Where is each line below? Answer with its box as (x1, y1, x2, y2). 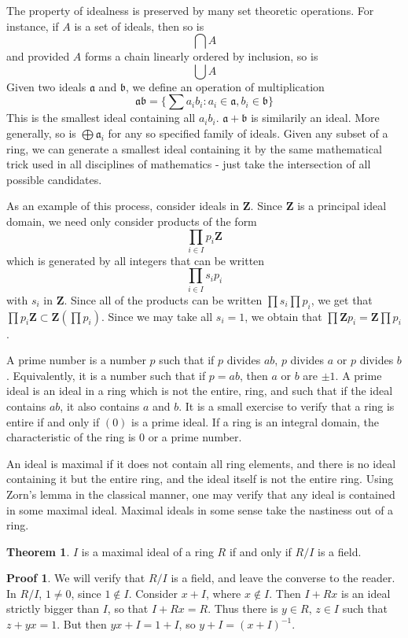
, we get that (311, 291, 373, 308)
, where (205, 585, 241, 601)
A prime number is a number (6, 352, 146, 368)
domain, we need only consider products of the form (6, 212, 257, 229)
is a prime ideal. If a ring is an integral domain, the (131, 413, 379, 430)
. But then (57, 616, 107, 632)
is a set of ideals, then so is (74, 17, 204, 34)
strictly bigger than (6, 600, 100, 617)
